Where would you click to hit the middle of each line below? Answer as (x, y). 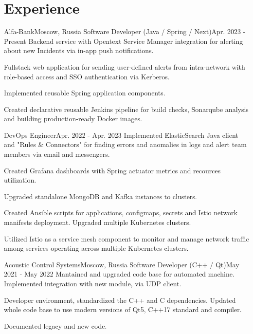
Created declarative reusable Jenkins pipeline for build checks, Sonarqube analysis (126, 109)
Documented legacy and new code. (55, 325)
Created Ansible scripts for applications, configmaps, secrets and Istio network (121, 213)
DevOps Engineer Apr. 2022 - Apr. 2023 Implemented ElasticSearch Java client (121, 135)
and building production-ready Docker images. (73, 119)
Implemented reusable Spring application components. (85, 93)
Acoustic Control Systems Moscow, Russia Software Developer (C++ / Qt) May (122, 264)
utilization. (20, 180)
